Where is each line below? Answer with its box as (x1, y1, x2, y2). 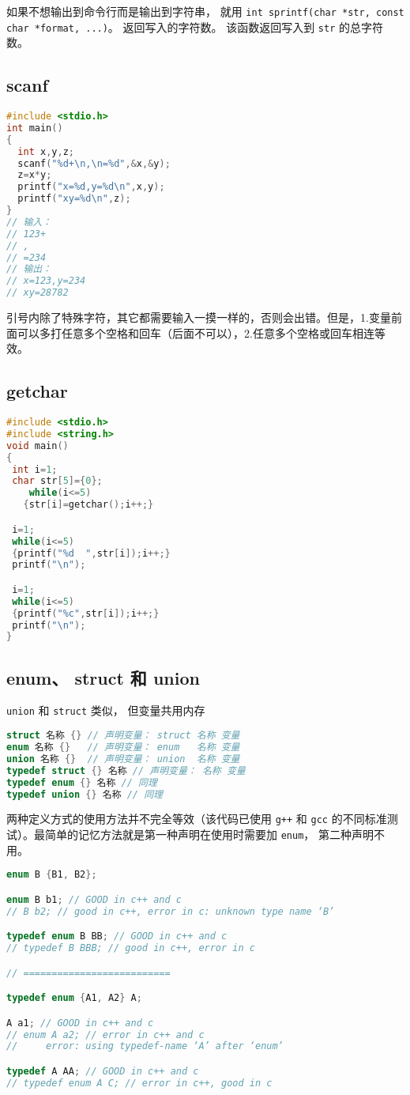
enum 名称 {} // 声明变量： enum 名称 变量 (6, 742, 240, 753)
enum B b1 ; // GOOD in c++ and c (6, 893, 182, 905)
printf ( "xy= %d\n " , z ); (17, 193, 131, 205)
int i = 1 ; (12, 463, 58, 475)
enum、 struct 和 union (6, 665, 200, 689)
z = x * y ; (17, 169, 52, 181)
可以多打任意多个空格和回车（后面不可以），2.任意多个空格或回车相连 (17, 324, 374, 341)
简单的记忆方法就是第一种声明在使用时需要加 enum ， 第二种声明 (44, 826, 374, 843)
